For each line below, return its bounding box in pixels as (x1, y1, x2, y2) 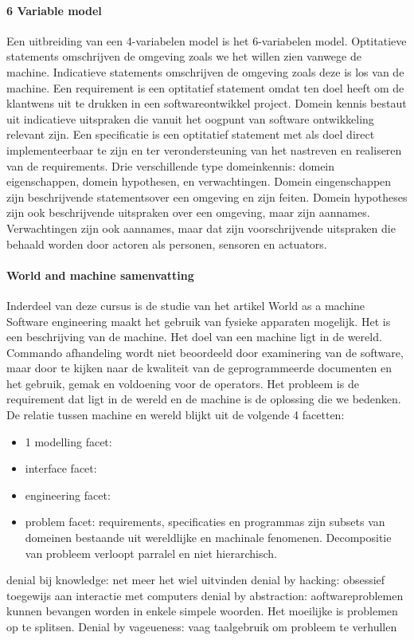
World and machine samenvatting (6, 266, 194, 283)
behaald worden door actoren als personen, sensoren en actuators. (6, 235, 327, 252)
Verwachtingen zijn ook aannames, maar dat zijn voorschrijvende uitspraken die (6, 219, 396, 236)
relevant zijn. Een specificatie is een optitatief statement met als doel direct (6, 126, 375, 143)
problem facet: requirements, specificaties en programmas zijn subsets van (25, 513, 385, 530)
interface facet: (25, 460, 97, 477)
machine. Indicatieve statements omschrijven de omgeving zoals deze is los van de (6, 63, 404, 80)
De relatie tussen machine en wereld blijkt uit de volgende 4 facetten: (6, 406, 345, 423)
